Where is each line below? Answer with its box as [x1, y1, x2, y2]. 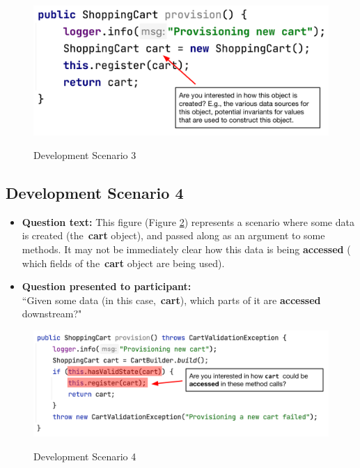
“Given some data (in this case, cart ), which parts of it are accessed [22, 292, 321, 307]
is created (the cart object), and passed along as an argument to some [22, 228, 325, 243]
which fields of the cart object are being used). [22, 255, 225, 270]
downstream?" [22, 306, 82, 321]
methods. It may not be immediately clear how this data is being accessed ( [22, 241, 351, 256]
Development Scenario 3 [33, 147, 136, 162]
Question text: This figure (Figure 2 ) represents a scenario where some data [22, 214, 354, 229]
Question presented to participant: [22, 279, 191, 294]
